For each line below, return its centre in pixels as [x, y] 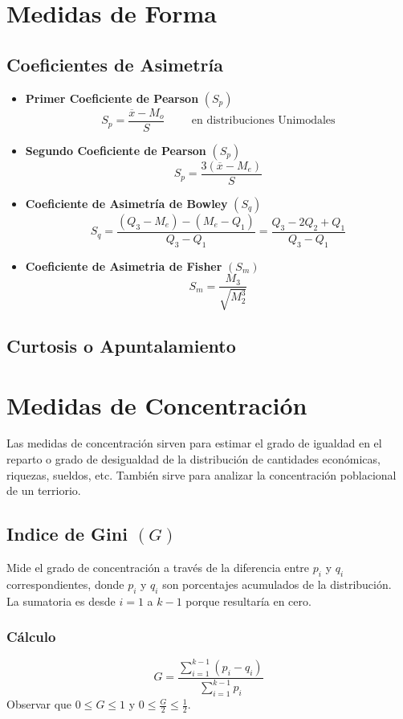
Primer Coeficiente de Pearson [112, 98]
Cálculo [31, 637]
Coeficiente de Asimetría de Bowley [126, 203]
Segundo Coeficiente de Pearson [116, 150]
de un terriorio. [44, 490]
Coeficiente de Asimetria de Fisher [124, 266]
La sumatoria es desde [61, 601]
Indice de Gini [67, 534]
